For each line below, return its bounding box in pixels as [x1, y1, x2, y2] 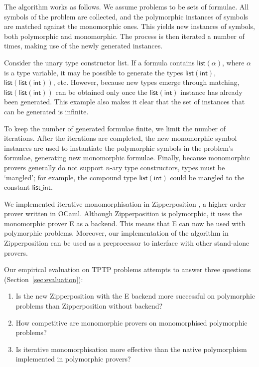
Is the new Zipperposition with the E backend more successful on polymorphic [15, 291, 255, 301]
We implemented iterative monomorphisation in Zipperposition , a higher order [4, 198, 246, 209]
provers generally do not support [4, 162, 104, 172]
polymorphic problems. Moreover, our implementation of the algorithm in [4, 228, 229, 238]
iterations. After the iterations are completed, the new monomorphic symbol [4, 133, 237, 143]
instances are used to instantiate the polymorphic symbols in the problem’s [4, 142, 234, 153]
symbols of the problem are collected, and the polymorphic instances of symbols [4, 11, 248, 21]
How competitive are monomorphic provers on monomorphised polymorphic [15, 317, 248, 328]
